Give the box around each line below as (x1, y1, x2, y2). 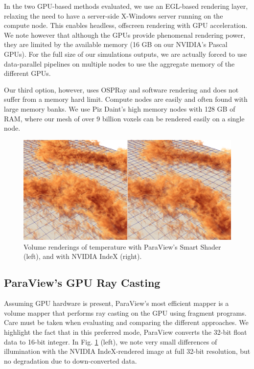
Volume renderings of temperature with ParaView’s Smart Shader (23, 241, 221, 252)
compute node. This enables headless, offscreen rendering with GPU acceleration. (4, 20, 248, 30)
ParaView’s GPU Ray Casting (4, 275, 161, 290)
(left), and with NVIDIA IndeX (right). (23, 251, 142, 261)
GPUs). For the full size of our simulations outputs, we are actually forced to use (4, 48, 247, 59)
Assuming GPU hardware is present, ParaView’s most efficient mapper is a (4, 298, 229, 308)
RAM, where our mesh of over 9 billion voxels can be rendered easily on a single (4, 113, 245, 123)
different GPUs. (4, 68, 51, 78)
